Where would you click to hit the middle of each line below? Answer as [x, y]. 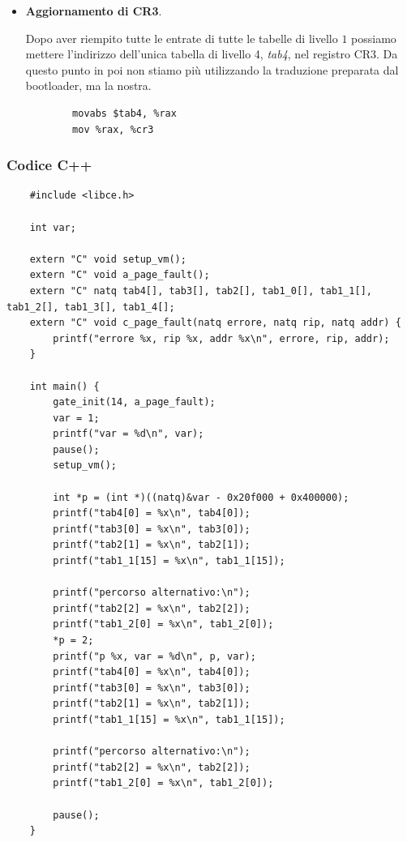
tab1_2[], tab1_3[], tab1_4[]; [91, 307]
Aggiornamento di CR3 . [94, 11]
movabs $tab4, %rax [124, 113]
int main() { [64, 386]
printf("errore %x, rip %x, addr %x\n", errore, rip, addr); [221, 338]
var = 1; [76, 418]
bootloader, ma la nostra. [88, 85]
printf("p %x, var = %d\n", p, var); [154, 656]
